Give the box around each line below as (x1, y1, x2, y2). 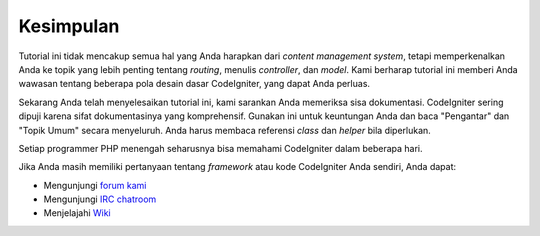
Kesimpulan (18, 15, 120, 37)
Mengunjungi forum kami (43, 179, 147, 191)
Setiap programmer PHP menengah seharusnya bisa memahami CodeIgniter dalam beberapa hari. (18, 142, 423, 154)
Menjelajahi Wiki (43, 207, 112, 219)
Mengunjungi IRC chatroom (43, 193, 157, 205)
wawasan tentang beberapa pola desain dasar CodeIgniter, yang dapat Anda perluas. (18, 78, 370, 90)
